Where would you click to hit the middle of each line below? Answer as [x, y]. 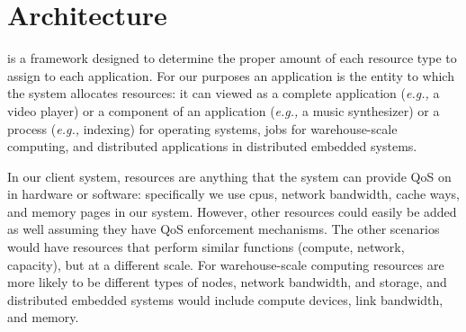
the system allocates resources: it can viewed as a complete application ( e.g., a [224, 93]
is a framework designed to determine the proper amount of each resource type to [232, 58]
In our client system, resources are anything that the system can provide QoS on [229, 176]
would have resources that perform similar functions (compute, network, [206, 247]
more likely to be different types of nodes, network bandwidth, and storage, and [227, 282]
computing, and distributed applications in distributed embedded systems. [212, 146]
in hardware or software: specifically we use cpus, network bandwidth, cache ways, [233, 194]
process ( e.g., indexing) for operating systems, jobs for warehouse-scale [202, 128]
